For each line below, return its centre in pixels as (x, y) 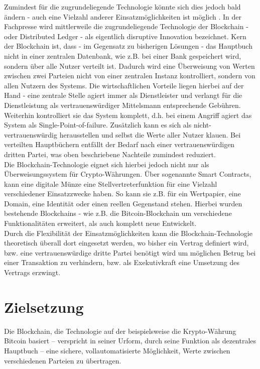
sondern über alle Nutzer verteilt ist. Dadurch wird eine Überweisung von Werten (129, 66)
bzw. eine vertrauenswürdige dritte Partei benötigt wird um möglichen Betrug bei (130, 252)
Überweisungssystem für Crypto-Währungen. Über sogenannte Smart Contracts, (128, 174)
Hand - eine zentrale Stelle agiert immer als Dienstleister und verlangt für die (123, 95)
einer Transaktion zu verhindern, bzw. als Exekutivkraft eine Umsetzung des (122, 262)
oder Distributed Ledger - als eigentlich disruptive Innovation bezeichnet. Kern (125, 36)
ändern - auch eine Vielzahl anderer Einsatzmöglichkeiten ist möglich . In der (123, 16)
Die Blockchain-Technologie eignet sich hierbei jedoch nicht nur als (107, 164)
